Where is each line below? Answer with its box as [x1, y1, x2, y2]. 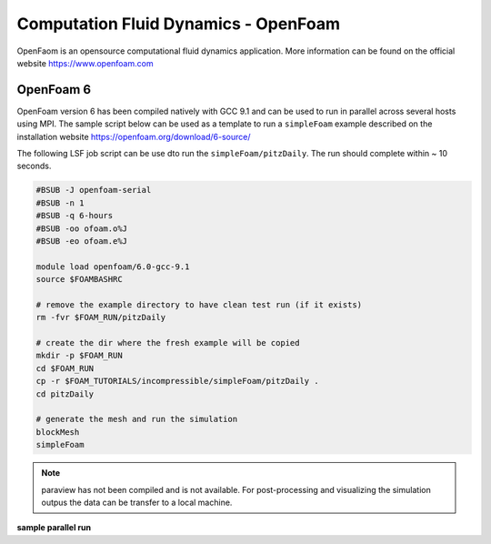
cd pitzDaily [35, 388, 95, 399]
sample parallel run [16, 522, 91, 533]
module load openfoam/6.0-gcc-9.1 [35, 261, 190, 272]
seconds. [16, 160, 52, 172]
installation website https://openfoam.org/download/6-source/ [16, 131, 251, 142]
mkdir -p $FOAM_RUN [35, 350, 123, 361]
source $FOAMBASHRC [35, 274, 123, 285]
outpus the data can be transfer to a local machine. [41, 497, 233, 508]
